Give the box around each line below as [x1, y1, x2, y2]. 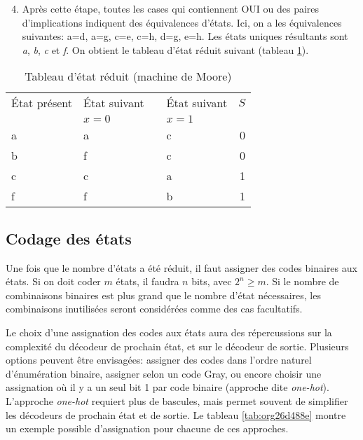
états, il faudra [116, 274, 179, 289]
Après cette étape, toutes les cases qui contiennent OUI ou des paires [22, 1, 320, 15]
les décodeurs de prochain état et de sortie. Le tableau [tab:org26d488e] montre [6, 407, 346, 422]
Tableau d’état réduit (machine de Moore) [25, 68, 232, 85]
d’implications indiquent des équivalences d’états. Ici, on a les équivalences [22, 15, 342, 29]
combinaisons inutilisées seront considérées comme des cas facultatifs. [6, 301, 303, 316]
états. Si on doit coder [6, 274, 101, 289]
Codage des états [6, 227, 132, 249]
